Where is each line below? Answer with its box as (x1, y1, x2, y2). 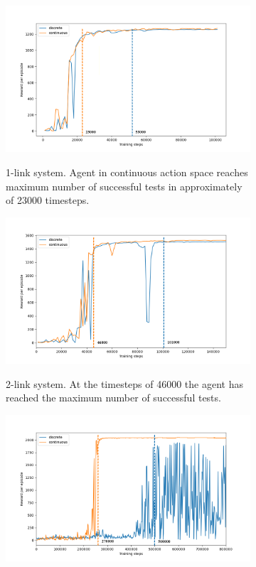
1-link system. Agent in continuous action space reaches (6, 164, 248, 179)
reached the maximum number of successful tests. (6, 390, 221, 405)
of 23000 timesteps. (6, 193, 90, 207)
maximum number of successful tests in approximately (6, 178, 242, 193)
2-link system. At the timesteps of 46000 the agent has (6, 376, 243, 391)
